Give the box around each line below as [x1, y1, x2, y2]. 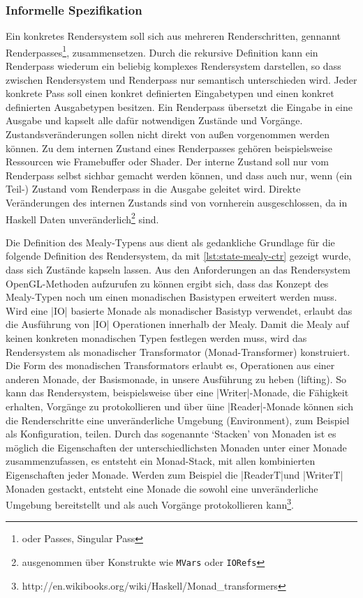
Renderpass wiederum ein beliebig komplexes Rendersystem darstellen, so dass [6, 59, 341, 73]
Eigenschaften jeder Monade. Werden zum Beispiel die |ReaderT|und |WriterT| [6, 467, 343, 481]
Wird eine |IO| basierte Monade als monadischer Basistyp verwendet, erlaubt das [6, 303, 353, 317]
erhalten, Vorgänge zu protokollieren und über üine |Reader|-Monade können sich [6, 398, 353, 413]
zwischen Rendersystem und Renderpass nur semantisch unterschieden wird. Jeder [6, 72, 357, 87]
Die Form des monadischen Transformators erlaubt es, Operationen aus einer [6, 358, 335, 373]
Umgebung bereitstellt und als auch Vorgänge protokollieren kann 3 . [6, 495, 294, 511]
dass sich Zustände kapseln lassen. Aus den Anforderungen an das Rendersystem [6, 262, 350, 277]
